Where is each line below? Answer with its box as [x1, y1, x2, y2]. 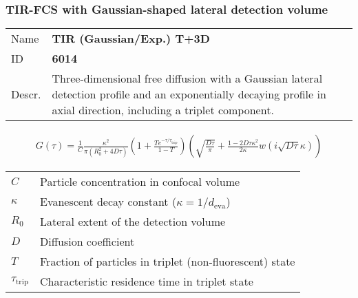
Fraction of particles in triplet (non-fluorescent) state [40, 253, 295, 270]
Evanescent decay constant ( [40, 193, 177, 210]
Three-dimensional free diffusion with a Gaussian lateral [52, 70, 323, 87]
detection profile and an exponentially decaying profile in [52, 86, 326, 103]
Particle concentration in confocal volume [40, 173, 240, 190]
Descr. [11, 86, 41, 103]
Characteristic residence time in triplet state [40, 273, 253, 290]
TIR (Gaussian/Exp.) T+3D [52, 30, 210, 47]
